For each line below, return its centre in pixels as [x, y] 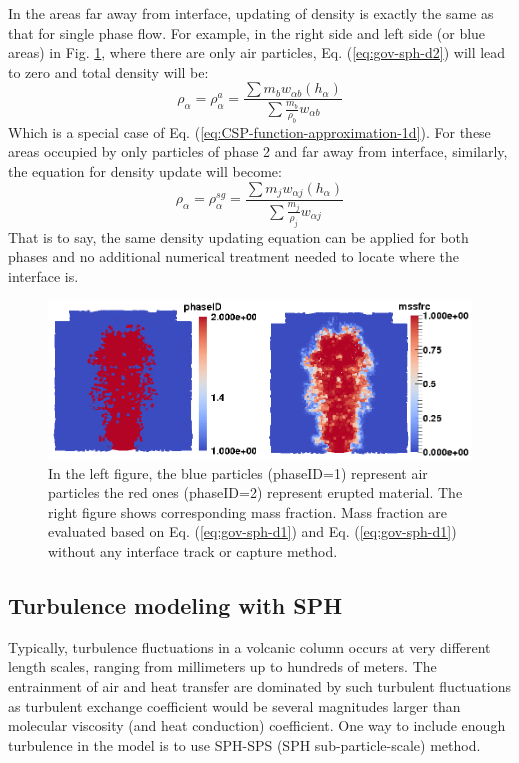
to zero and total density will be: [108, 71]
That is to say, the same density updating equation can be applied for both [238, 236]
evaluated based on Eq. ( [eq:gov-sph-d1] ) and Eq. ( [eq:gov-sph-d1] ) [252, 531]
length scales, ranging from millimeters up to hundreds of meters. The [222, 666]
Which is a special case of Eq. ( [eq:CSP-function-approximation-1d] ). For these [249, 131]
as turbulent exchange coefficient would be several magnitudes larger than [234, 705]
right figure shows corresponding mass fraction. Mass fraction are [248, 511]
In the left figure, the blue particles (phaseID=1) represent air [238, 472]
